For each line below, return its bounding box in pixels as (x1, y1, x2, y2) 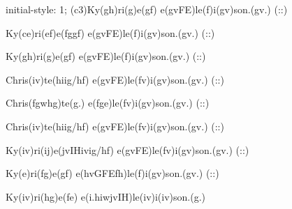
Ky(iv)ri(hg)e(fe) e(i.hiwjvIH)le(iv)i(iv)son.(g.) (6, 189, 206, 203)
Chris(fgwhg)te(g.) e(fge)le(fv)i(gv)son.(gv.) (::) (6, 95, 210, 110)
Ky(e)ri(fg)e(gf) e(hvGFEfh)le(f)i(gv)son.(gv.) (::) (6, 166, 219, 180)
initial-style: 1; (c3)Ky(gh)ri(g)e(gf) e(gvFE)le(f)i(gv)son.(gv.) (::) (6, 2, 288, 16)
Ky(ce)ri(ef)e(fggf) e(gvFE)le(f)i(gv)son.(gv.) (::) (6, 25, 215, 40)
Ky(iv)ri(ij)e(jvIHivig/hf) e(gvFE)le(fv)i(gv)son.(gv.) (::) (6, 142, 249, 157)
